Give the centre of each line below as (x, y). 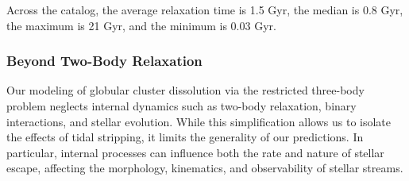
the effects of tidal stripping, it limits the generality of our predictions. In (185, 137)
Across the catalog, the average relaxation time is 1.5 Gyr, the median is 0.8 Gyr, (205, 10)
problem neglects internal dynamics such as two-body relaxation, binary (181, 106)
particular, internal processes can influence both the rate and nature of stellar (195, 152)
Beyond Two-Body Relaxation (104, 61)
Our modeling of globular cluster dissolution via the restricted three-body (185, 90)
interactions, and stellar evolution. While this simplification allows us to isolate (199, 121)
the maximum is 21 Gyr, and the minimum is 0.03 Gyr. (141, 25)
